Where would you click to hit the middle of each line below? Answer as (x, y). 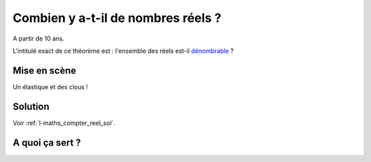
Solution (31, 106)
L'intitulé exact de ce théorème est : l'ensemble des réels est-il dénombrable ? (123, 51)
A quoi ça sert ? (47, 142)
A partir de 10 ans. (38, 38)
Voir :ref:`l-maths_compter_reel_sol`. (64, 123)
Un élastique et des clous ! (50, 86)
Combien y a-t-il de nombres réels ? (117, 18)
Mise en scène (45, 70)
